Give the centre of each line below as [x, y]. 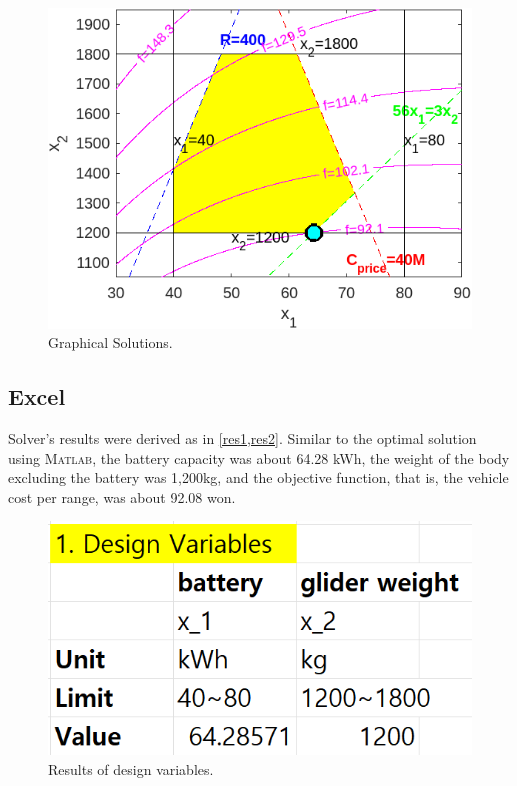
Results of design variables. [131, 768]
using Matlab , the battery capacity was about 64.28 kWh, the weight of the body [259, 457]
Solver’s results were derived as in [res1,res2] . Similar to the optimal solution [242, 438]
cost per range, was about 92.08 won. [122, 496]
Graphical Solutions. [110, 342]
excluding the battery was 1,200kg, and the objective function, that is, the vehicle [258, 477]
